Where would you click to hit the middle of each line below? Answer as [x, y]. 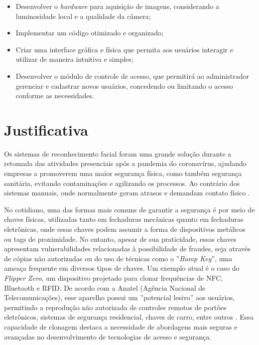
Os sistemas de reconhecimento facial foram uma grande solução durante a [118, 153]
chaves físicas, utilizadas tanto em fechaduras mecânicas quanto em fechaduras [124, 219]
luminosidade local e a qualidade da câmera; [83, 16]
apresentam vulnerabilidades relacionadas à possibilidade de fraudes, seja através [127, 249]
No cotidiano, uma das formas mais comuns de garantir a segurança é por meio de [129, 209]
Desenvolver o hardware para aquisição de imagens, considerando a [117, 6]
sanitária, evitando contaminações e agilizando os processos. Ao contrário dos [122, 183]
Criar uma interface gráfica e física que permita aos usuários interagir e [124, 49]
